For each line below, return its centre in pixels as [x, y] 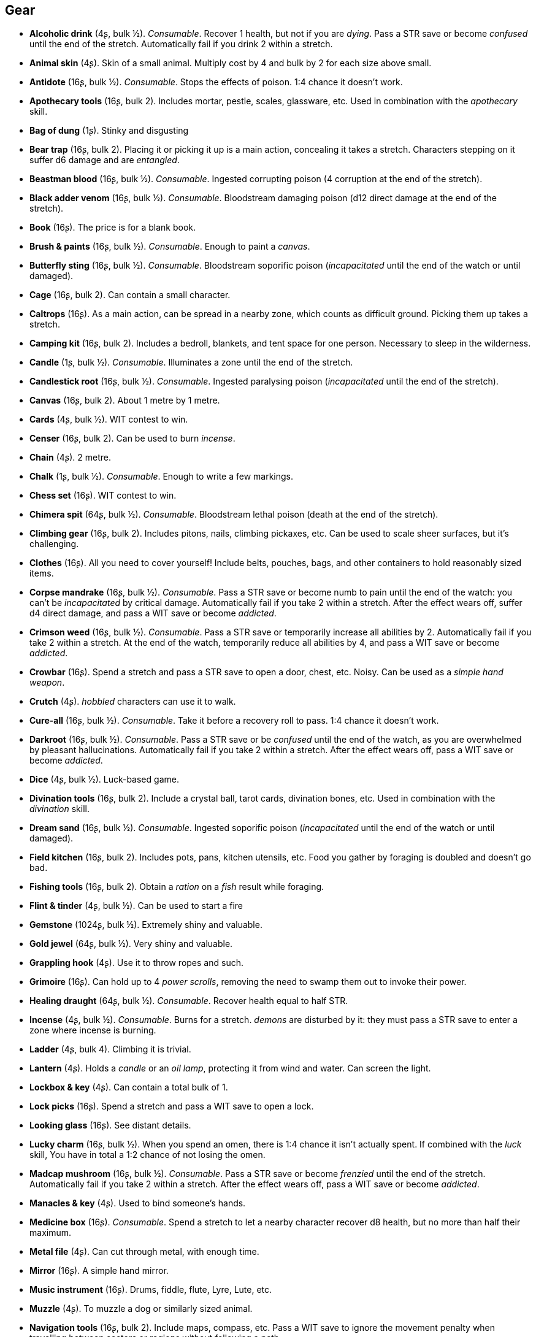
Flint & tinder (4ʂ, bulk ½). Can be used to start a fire [136, 906]
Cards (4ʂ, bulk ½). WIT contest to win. [109, 419]
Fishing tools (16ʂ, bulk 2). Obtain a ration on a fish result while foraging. [177, 887]
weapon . [47, 683]
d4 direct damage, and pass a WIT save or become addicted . [153, 613]
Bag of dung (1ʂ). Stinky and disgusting [109, 131]
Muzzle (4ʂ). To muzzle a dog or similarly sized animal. [141, 1309]
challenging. [54, 544]
